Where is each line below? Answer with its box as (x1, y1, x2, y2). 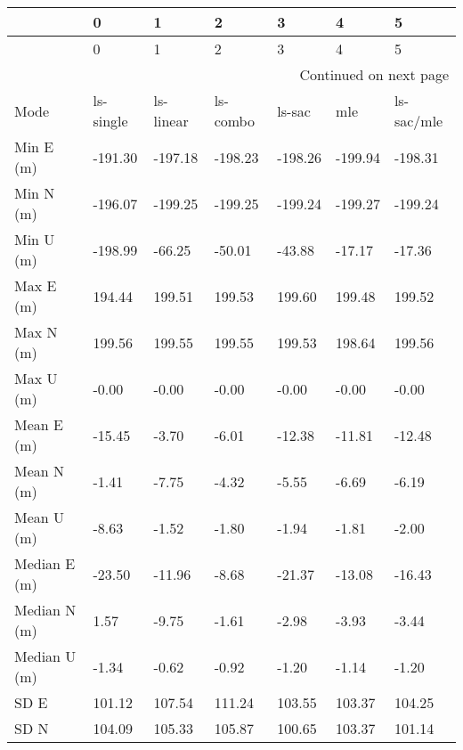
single (93, 110, 128, 131)
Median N (14, 599, 77, 620)
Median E (14, 553, 76, 574)
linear (153, 110, 189, 131)
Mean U (14, 507, 65, 527)
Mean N (14, 461, 65, 481)
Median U (14, 646, 77, 666)
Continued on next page (299, 64, 449, 85)
